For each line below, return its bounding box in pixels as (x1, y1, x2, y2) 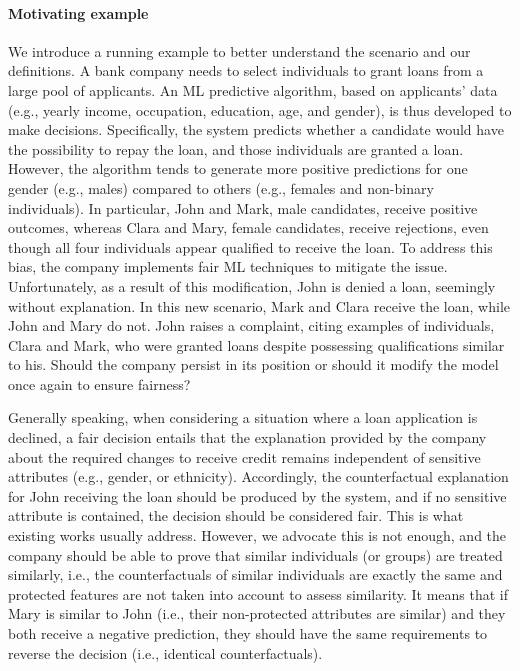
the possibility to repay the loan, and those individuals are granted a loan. (8, 138, 464, 159)
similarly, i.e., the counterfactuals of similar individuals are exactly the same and (8, 564, 503, 585)
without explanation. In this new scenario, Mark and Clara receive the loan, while (8, 295, 510, 316)
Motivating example (8, 2, 149, 23)
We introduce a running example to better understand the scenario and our (8, 40, 471, 61)
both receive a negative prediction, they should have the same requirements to (8, 623, 488, 644)
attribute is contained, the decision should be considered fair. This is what (8, 505, 464, 526)
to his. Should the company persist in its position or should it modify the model (8, 354, 499, 375)
